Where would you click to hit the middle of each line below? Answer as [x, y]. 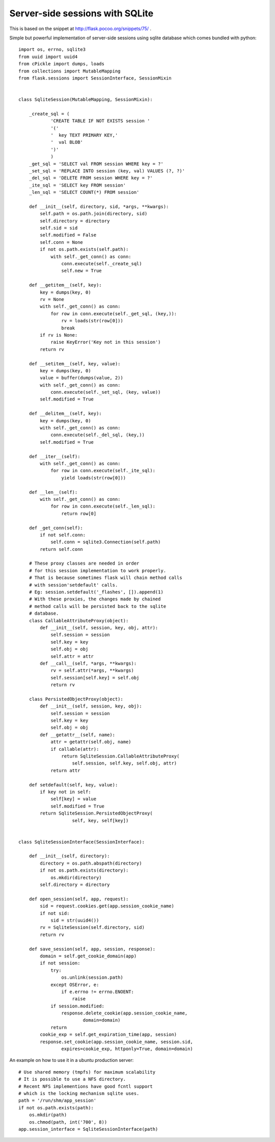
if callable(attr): [75, 749]
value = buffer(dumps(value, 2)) [81, 378]
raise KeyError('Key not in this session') [106, 342]
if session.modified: [77, 1006]
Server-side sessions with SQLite [81, 13]
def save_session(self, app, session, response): [92, 949]
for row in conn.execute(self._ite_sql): [103, 471]
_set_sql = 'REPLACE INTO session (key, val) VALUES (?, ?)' [107, 171]
